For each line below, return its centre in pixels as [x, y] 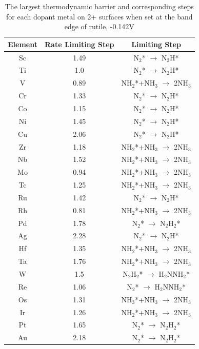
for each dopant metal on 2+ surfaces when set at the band [99, 16]
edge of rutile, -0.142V [99, 26]
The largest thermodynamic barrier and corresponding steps [99, 6]
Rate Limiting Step [79, 44]
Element [23, 44]
